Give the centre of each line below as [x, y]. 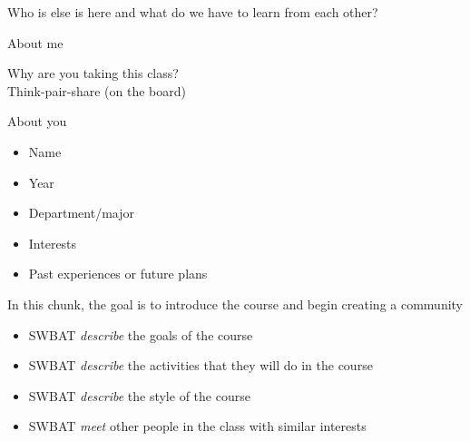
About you [37, 121]
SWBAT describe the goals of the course [141, 334]
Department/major [81, 213]
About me [35, 42]
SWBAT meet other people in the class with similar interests [197, 426]
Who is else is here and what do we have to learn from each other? [193, 12]
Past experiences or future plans [118, 274]
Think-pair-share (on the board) [97, 90]
